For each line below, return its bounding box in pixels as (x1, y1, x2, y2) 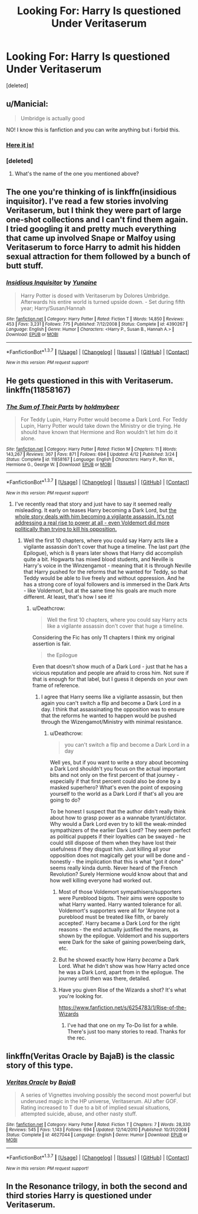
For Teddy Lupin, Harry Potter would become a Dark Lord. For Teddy (20, 416, 187, 423)
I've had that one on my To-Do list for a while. (67, 1022, 179, 1029)
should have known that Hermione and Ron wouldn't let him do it (20, 429, 178, 435)
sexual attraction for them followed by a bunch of (6, 252, 190, 262)
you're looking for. (58, 992, 103, 999)
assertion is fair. (32, 640, 71, 647)
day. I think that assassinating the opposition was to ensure (41, 706, 185, 713)
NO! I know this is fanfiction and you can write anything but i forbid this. (6, 126, 180, 133)
